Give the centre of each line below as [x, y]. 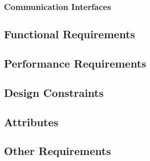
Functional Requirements [70, 34]
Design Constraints [54, 92]
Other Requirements [57, 151]
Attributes [31, 121]
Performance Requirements [75, 63]
